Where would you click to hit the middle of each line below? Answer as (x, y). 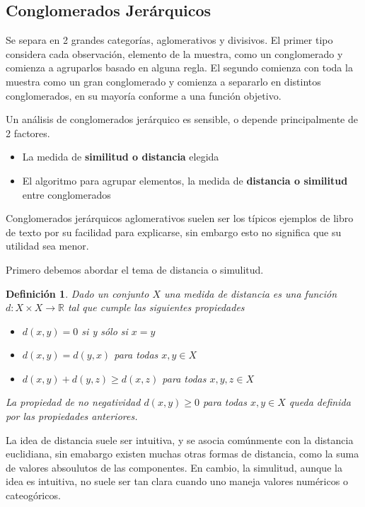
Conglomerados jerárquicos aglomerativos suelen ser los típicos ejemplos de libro (180, 218)
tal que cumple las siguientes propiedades (156, 307)
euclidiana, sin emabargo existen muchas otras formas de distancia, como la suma (182, 454)
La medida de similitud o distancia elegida (121, 157)
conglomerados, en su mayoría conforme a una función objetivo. (144, 95)
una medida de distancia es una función (250, 293)
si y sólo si (105, 331)
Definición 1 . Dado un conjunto (77, 293)
